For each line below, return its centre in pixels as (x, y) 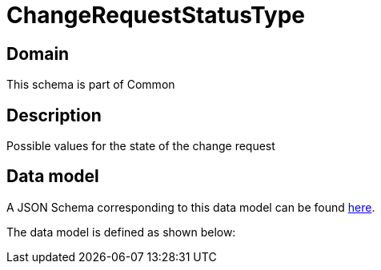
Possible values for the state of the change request (141, 146)
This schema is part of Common (91, 85)
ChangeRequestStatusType (156, 15)
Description (54, 115)
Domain (38, 54)
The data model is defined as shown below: (121, 232)
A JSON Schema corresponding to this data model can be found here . (191, 207)
